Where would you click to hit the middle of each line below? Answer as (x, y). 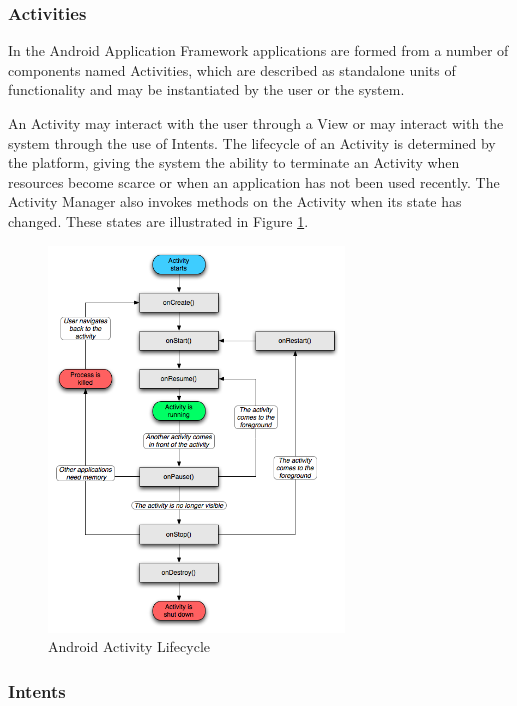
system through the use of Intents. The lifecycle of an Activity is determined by (252, 142)
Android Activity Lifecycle (129, 646)
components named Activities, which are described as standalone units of (232, 69)
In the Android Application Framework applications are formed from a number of (258, 50)
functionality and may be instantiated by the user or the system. (206, 89)
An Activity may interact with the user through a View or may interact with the (256, 123)
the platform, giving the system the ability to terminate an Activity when (234, 162)
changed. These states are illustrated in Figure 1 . (158, 220)
